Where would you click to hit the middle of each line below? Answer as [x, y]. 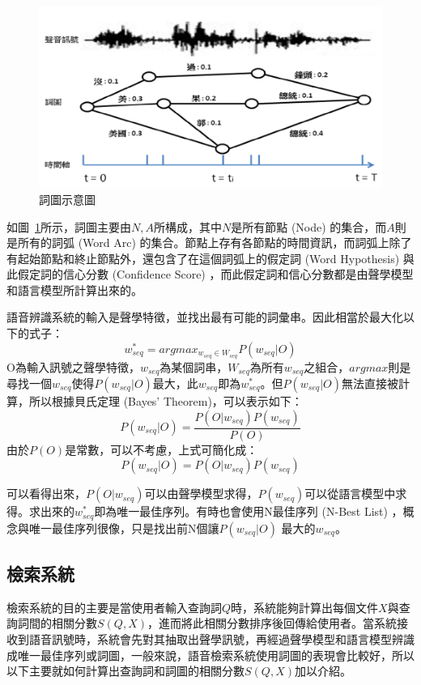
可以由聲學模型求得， [201, 494]
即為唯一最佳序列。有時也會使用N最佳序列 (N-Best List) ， [249, 511]
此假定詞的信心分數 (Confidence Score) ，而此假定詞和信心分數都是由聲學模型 [210, 274]
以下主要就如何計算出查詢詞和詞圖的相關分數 [125, 671]
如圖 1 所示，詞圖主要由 [69, 226]
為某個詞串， [194, 366]
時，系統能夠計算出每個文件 [305, 607]
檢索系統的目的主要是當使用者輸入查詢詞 [114, 607]
